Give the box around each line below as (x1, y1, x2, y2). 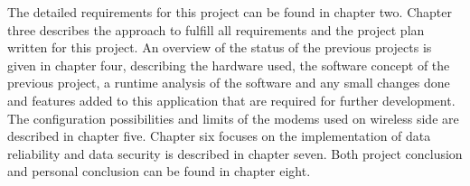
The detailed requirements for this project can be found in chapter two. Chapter (7, 3, 452, 21)
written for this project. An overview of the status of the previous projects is (7, 38, 432, 57)
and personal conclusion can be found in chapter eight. (7, 162, 311, 181)
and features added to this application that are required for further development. (7, 90, 456, 109)
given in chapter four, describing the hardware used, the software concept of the (7, 55, 450, 74)
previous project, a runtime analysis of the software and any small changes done (7, 73, 450, 92)
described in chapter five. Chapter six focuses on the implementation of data (7, 126, 431, 145)
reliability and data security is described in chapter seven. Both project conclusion (7, 144, 463, 163)
